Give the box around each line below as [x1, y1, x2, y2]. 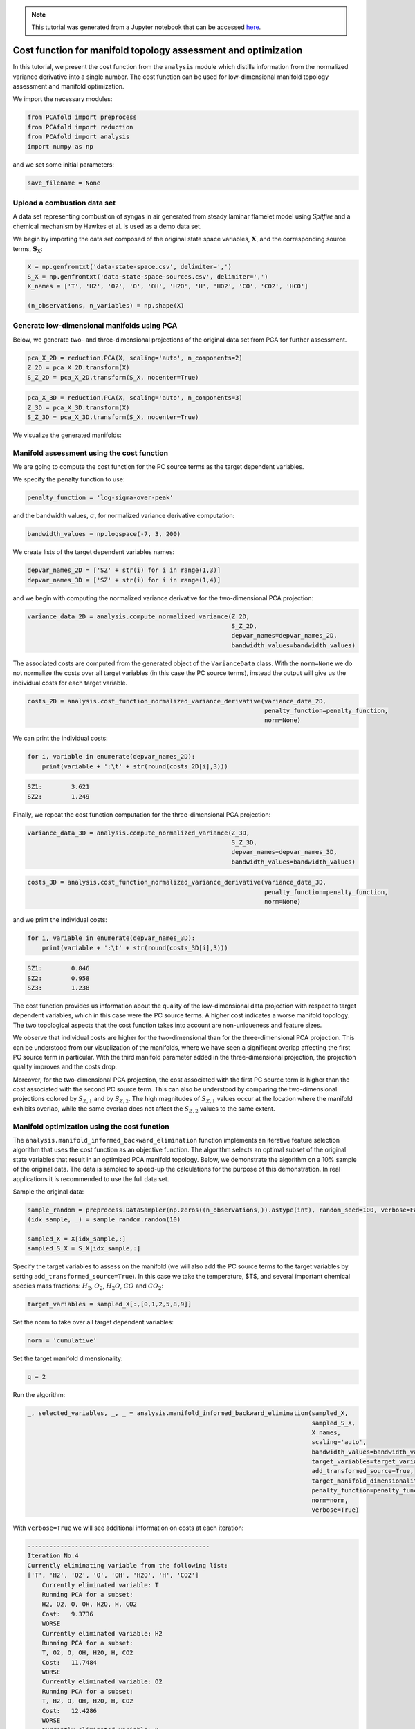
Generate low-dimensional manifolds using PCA [12, 321, 178, 331]
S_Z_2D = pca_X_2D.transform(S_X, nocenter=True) [27, 373, 199, 381]
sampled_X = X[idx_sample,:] [27, 1235, 127, 1243]
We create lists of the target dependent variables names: [12, 548, 175, 556]
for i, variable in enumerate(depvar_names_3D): [27, 934, 196, 942]
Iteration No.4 [27, 1552, 79, 1560]
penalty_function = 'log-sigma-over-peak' [27, 494, 174, 501]
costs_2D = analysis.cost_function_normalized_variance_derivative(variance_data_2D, [27, 697, 326, 705]
